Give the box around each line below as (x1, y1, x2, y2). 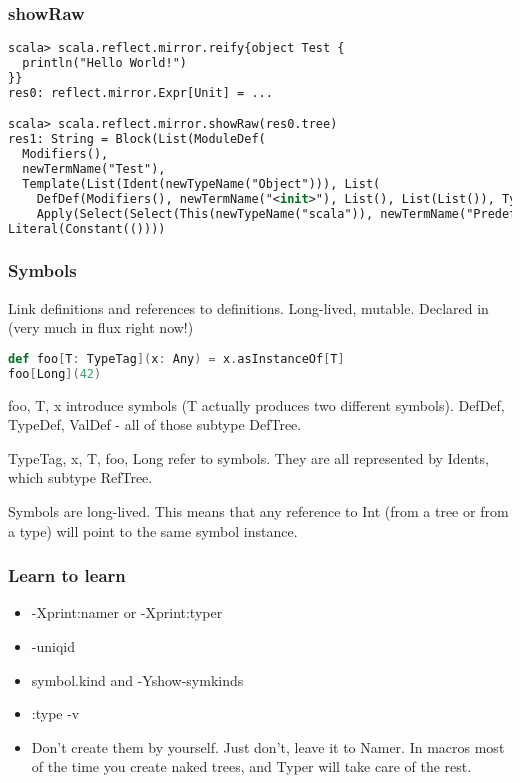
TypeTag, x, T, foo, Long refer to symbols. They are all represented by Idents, (8, 447, 489, 468)
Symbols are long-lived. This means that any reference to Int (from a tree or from (8, 500, 509, 521)
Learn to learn (8, 563, 126, 588)
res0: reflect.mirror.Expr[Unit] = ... (8, 85, 273, 100)
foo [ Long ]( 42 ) (8, 366, 102, 381)
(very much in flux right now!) (8, 317, 194, 338)
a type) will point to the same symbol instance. (8, 520, 298, 541)
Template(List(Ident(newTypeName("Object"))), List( (22, 176, 381, 191)
